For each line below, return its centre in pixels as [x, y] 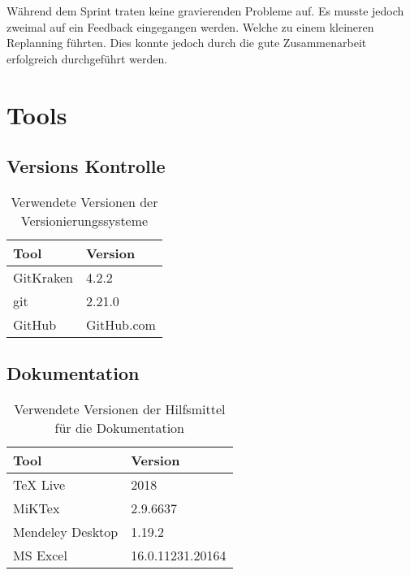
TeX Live [39, 485]
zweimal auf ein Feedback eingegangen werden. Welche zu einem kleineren [190, 26]
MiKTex [37, 508]
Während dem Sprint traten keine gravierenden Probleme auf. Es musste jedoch [205, 11]
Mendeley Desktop [66, 532]
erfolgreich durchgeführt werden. [87, 58]
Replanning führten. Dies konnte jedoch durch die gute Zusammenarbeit [187, 43]
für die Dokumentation [119, 428]
